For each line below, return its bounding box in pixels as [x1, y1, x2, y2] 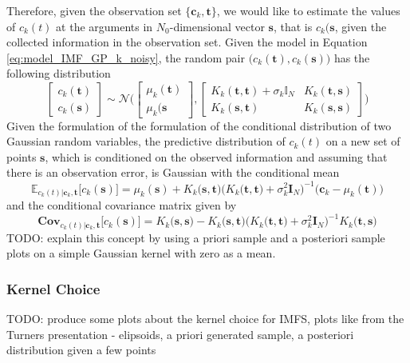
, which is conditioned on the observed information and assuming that [45, 148, 388, 165]
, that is [273, 18, 313, 34]
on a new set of [325, 133, 400, 150]
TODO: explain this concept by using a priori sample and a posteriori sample [6, 229, 385, 245]
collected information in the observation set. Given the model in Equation [6, 34, 368, 50]
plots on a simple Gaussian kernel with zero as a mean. [6, 245, 276, 261]
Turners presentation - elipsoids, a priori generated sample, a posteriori [6, 325, 354, 342]
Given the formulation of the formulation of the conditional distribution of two [6, 117, 392, 134]
